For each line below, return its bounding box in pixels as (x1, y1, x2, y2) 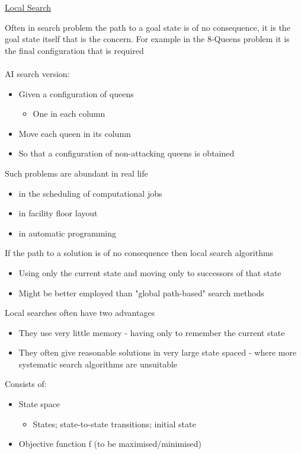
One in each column (33, 107, 105, 120)
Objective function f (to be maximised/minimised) (18, 437, 201, 450)
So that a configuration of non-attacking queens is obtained (18, 147, 235, 159)
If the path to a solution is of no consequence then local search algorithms (5, 247, 274, 259)
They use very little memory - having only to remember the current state (18, 326, 285, 338)
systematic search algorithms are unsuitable (18, 357, 178, 370)
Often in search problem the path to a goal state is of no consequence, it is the (5, 21, 290, 33)
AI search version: (5, 67, 70, 79)
